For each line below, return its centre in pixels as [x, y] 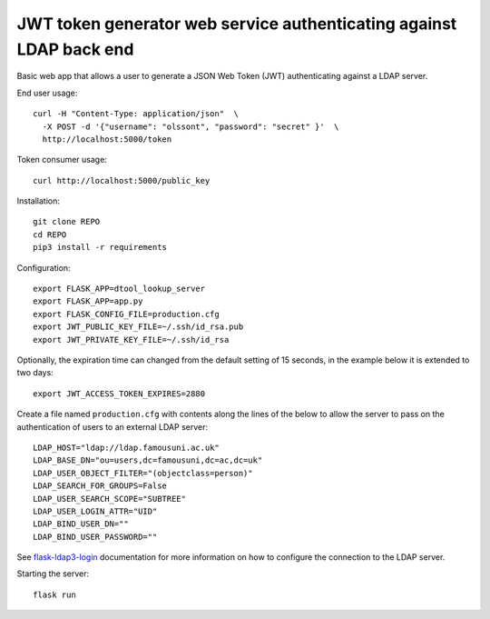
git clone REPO [67, 222]
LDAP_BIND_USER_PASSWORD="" [95, 537]
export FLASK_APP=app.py [88, 301]
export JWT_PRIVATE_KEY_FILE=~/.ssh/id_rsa [131, 339]
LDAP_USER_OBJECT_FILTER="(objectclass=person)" [143, 473]
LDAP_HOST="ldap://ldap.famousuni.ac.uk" [126, 447]
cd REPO [50, 235]
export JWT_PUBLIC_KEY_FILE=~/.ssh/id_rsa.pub [138, 327]
